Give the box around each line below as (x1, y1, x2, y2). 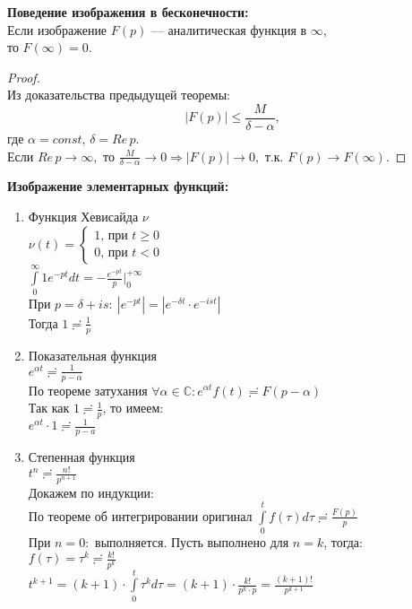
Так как (28, 398, 70, 417)
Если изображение (7, 20, 107, 39)
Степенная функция (28, 448, 135, 466)
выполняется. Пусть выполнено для (95, 533, 289, 552)
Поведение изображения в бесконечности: (7, 3, 249, 21)
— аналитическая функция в (150, 20, 307, 39)
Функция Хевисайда (28, 207, 139, 226)
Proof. (7, 67, 40, 86)
